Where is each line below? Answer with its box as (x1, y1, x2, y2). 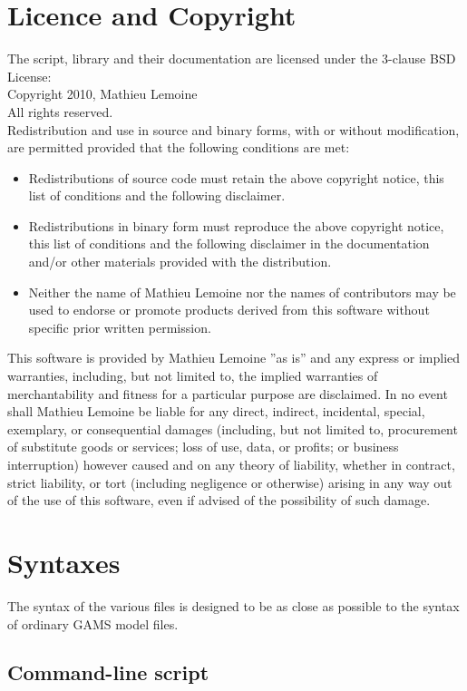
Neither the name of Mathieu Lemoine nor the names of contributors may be (28, 282, 456, 301)
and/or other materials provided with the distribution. (28, 252, 332, 271)
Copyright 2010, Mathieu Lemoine (7, 84, 198, 103)
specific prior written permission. (28, 317, 211, 336)
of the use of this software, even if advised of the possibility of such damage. (7, 491, 431, 510)
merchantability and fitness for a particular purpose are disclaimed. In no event (7, 384, 448, 403)
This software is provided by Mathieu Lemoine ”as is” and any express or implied (7, 348, 461, 367)
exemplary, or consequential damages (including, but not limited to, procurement (7, 419, 458, 438)
